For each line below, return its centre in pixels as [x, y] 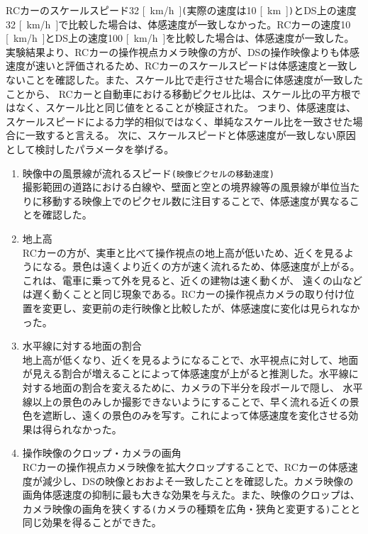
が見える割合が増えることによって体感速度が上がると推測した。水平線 [185, 373]
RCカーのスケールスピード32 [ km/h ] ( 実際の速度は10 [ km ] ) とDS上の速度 [181, 10]
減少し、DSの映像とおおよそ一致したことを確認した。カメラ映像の [198, 480]
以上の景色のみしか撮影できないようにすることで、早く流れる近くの [191, 401]
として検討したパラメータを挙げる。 [90, 149]
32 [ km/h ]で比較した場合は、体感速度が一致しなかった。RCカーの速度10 [178, 24]
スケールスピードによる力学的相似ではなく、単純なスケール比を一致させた [179, 121]
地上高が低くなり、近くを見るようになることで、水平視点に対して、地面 [190, 359]
